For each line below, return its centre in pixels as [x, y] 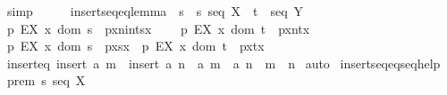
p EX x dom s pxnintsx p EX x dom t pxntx [158, 28]
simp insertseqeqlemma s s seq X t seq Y [155, 11]
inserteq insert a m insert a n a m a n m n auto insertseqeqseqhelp [223, 63]
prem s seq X [46, 80]
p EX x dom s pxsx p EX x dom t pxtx [135, 46]
